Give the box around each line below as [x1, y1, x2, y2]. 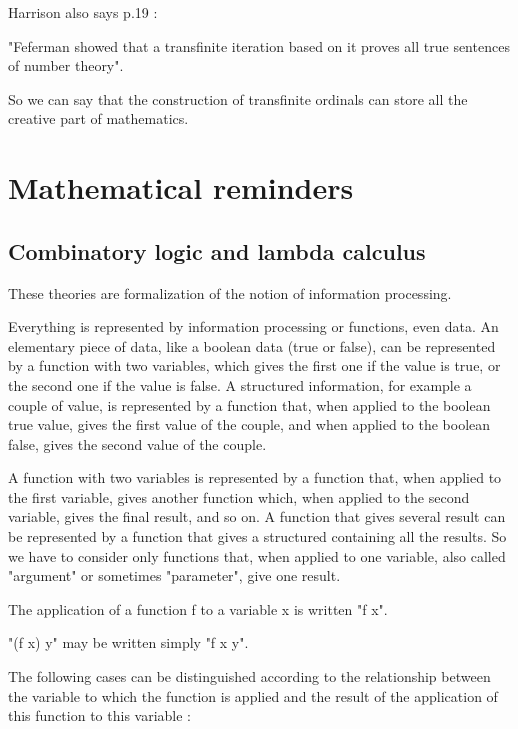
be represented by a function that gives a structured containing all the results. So [8, 526, 507, 547]
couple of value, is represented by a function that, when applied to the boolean [8, 394, 491, 415]
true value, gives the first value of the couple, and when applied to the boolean [8, 414, 491, 435]
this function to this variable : [8, 705, 191, 726]
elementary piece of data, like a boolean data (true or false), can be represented [8, 335, 496, 356]
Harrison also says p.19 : [8, 2, 158, 22]
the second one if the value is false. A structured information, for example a [8, 374, 472, 395]
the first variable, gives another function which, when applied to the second [8, 486, 470, 507]
